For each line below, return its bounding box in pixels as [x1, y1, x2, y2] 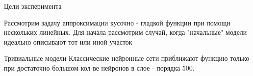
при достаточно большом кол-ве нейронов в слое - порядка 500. [4, 62, 195, 73]
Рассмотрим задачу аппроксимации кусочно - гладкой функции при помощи [4, 17, 230, 27]
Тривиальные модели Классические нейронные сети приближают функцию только [4, 53, 250, 63]
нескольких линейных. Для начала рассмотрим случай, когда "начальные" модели [4, 27, 247, 37]
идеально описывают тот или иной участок [4, 36, 132, 47]
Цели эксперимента [4, 1, 62, 11]
